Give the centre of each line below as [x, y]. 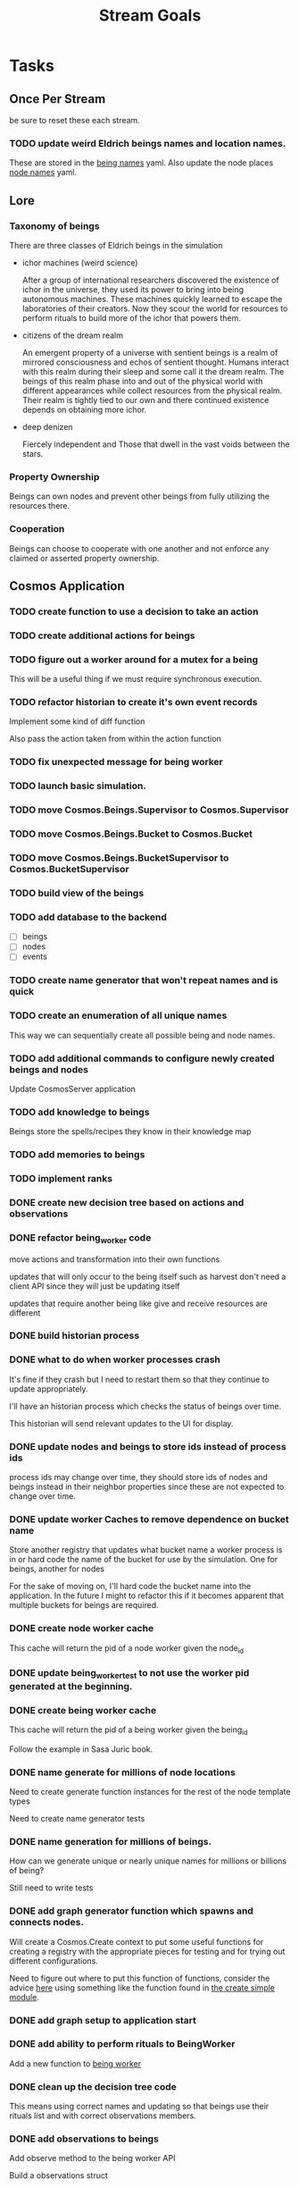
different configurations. [54, 1961]
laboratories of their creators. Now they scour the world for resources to [155, 308]
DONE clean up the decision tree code [93, 2086]
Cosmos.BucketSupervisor [69, 870]
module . [25, 1997]
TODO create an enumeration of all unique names [118, 1015]
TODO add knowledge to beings [79, 1112]
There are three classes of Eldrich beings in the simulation [116, 245]
